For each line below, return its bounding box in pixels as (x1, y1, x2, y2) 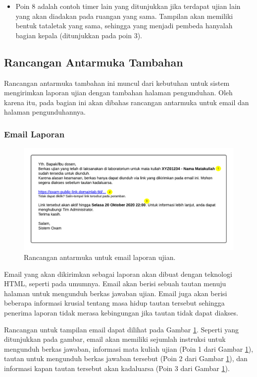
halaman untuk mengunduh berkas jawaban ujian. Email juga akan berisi (4, 288, 227, 298)
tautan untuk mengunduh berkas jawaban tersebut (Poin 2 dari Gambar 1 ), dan (4, 353, 248, 364)
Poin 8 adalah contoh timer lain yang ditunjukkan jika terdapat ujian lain (15, 1, 241, 11)
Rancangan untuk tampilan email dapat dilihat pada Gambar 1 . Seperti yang (4, 324, 239, 334)
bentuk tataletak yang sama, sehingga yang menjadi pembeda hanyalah (15, 20, 233, 31)
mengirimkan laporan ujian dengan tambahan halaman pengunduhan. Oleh (4, 87, 233, 98)
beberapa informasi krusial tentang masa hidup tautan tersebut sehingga (4, 298, 225, 308)
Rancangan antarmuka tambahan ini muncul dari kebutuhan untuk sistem (4, 77, 230, 88)
